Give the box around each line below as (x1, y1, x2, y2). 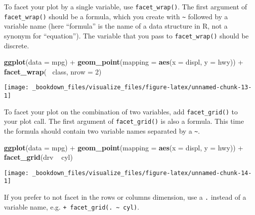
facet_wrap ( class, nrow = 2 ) (4, 66, 102, 76)
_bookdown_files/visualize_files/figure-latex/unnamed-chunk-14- (32, 169, 252, 177)
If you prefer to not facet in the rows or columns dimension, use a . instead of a (4, 192, 246, 202)
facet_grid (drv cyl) (4, 152, 73, 162)
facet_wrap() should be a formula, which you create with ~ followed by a (4, 11, 228, 21)
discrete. (4, 40, 29, 50)
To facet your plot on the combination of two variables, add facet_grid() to (4, 106, 238, 116)
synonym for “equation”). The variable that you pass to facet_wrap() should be (4, 30, 249, 40)
